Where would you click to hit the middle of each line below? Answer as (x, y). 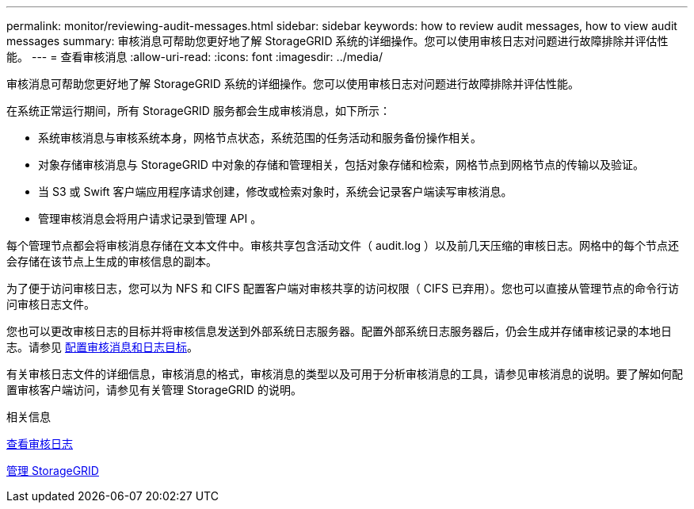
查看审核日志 (40, 444)
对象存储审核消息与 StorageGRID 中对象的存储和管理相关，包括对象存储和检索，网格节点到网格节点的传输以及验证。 (341, 165)
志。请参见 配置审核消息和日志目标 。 (102, 347)
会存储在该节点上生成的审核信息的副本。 (112, 261)
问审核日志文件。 (51, 304)
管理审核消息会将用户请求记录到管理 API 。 (150, 218)
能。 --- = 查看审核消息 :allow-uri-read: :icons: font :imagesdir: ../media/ (195, 57)
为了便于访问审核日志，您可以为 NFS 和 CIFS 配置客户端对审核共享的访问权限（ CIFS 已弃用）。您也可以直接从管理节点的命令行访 (343, 288)
